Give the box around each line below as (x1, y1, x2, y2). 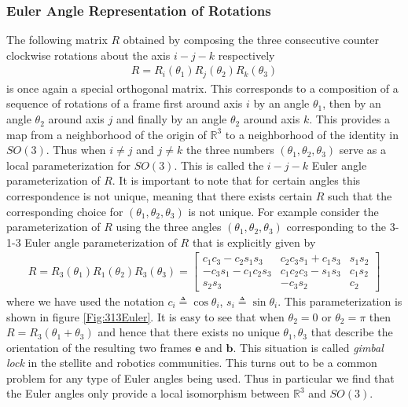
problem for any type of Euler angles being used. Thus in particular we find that (6, 369, 395, 386)
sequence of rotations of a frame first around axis (6, 95, 243, 112)
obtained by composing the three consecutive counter (123, 31, 380, 48)
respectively (218, 46, 275, 63)
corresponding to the (286, 218, 387, 235)
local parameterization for (6, 156, 131, 173)
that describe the (311, 324, 393, 340)
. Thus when (46, 141, 106, 158)
